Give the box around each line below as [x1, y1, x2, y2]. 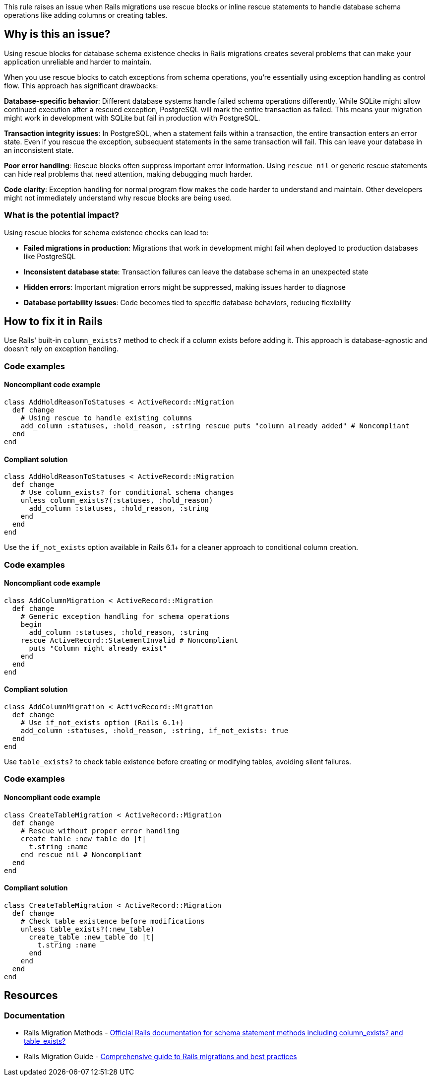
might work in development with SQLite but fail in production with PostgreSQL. [4, 113, 260, 122]
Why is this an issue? [4, 28, 111, 41]
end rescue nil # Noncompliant [20, 850, 142, 859]
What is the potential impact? [4, 210, 120, 220]
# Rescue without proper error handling [20, 826, 180, 835]
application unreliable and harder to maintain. [4, 57, 152, 66]
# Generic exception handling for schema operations [20, 612, 230, 620]
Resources [4, 989, 58, 1002]
